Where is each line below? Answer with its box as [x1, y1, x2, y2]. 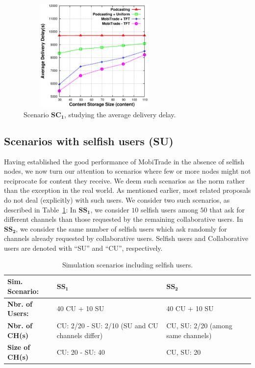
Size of [7, 342, 30, 352]
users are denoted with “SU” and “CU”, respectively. [4, 242, 163, 253]
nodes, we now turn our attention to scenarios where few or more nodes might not [4, 166, 251, 176]
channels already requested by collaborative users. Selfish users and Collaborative [4, 233, 249, 243]
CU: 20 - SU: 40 [56, 347, 105, 357]
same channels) [166, 330, 212, 340]
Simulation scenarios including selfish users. [62, 259, 193, 269]
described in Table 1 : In [4, 204, 76, 214]
